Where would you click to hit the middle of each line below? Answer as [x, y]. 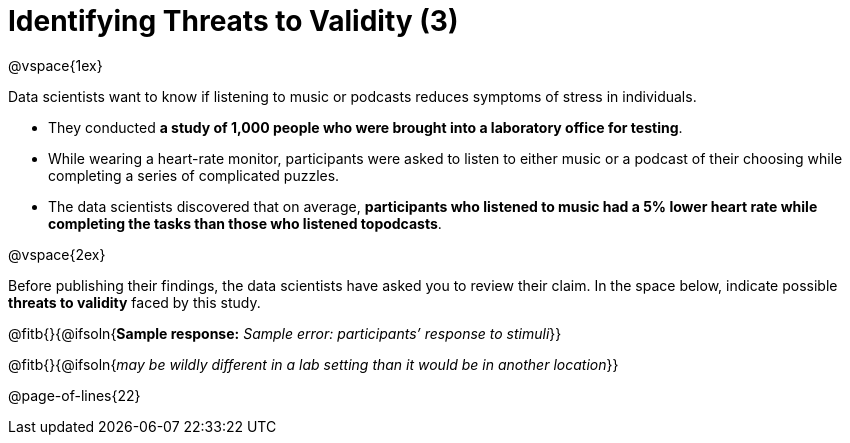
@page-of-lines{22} [74, 395]
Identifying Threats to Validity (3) [233, 21]
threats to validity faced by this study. [134, 302]
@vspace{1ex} [55, 65]
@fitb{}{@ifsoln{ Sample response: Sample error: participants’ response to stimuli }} [285, 333]
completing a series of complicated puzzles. [194, 175]
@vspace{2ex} [57, 254]
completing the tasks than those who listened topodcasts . [245, 223]
